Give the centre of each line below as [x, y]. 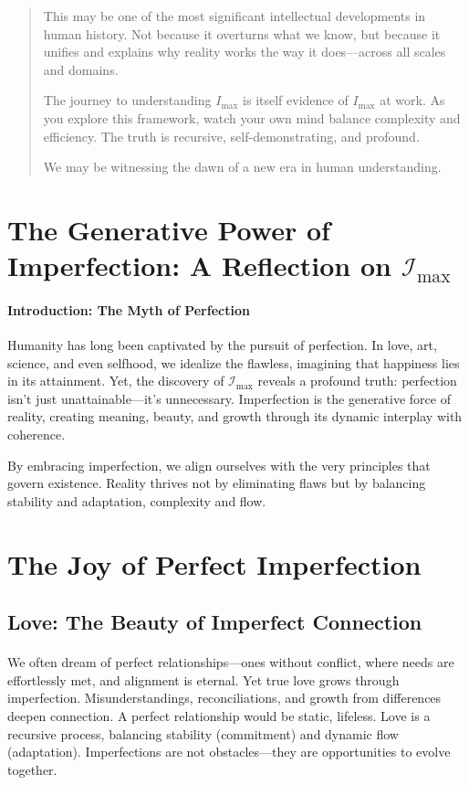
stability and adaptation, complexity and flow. [137, 500]
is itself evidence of [296, 100]
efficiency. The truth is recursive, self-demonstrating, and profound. [231, 136]
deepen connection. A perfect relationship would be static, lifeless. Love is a [219, 715]
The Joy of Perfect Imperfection [214, 563]
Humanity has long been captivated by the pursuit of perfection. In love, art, [222, 345]
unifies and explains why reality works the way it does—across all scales [245, 52]
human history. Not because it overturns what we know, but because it [242, 33]
